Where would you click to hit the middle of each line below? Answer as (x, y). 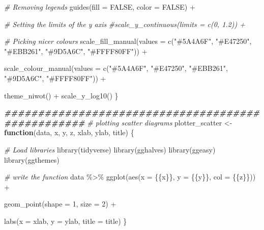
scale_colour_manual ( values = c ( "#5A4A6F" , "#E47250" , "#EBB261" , (116, 68)
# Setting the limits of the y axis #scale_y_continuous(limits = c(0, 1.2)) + (125, 24)
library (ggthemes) (32, 159)
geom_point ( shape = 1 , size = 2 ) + (60, 204)
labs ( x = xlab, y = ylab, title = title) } (66, 221)
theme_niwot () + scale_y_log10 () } (61, 95)
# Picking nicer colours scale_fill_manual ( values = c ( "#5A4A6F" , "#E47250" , (128, 41)
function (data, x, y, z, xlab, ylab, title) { (69, 132)
